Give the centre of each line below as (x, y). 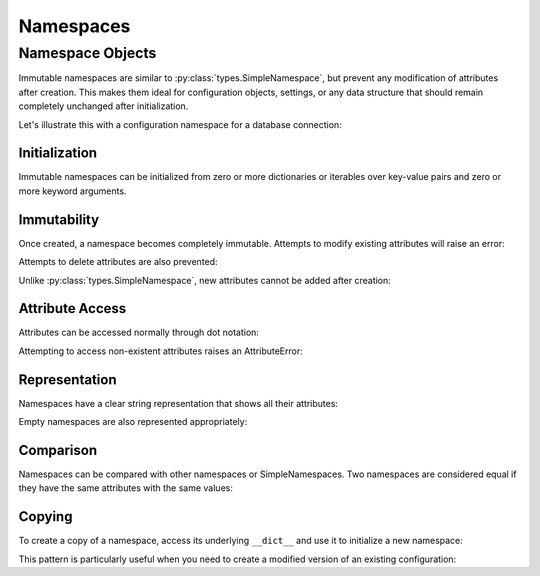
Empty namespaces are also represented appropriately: (133, 422)
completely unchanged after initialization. (103, 106)
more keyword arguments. (72, 191)
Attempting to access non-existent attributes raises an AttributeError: (161, 351)
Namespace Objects (87, 53)
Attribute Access (72, 308)
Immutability (59, 219)
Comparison (58, 450)
